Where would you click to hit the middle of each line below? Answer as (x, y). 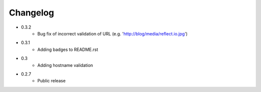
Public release (51, 81)
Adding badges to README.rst (68, 49)
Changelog (31, 13)
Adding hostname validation (65, 65)
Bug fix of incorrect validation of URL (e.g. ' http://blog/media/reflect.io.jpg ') (113, 33)
